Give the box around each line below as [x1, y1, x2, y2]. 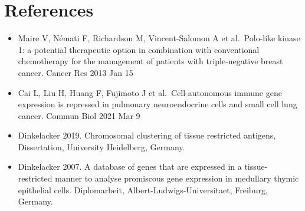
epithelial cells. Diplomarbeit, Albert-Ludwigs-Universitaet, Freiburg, [18, 183, 268, 196]
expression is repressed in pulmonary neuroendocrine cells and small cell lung [18, 98, 297, 110]
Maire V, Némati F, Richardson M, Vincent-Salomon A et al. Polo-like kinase [18, 32, 300, 44]
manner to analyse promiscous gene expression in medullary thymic [55, 172, 299, 184]
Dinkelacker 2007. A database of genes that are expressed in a [18, 160, 242, 173]
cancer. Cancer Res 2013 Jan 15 [18, 66, 133, 78]
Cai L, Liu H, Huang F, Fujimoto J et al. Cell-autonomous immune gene [18, 86, 282, 98]
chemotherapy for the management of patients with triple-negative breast [18, 55, 283, 67]
